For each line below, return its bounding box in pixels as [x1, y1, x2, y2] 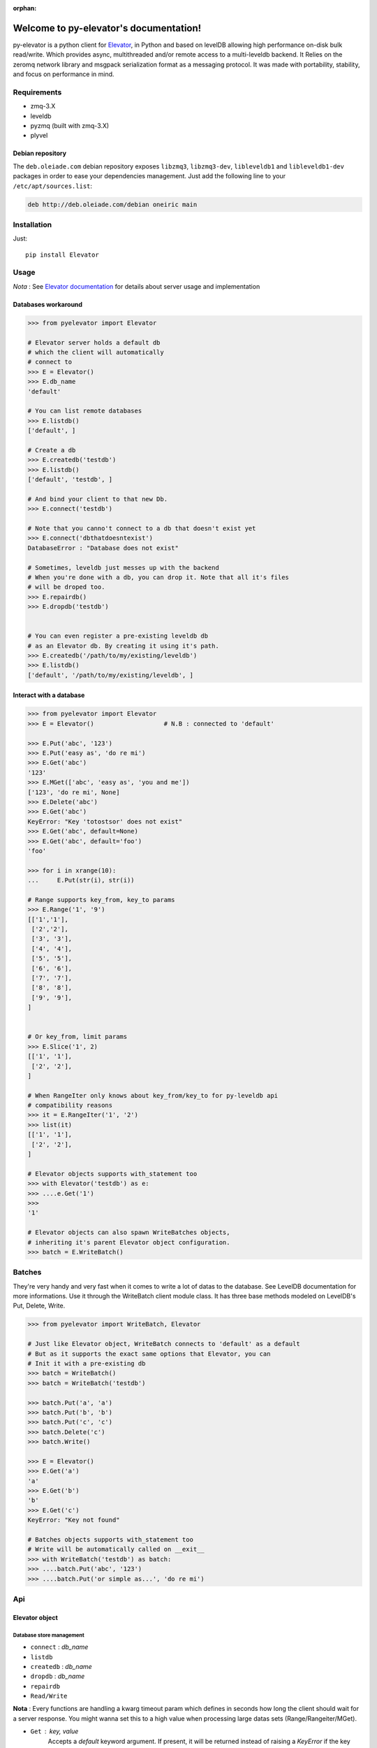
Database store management [13, 1631, 84, 1639]
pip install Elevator [25, 250, 99, 259]
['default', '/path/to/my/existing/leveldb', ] [27, 671, 193, 679]
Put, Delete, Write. [13, 1301, 66, 1310]
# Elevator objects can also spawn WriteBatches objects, [27, 1228, 230, 1237]
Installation [13, 220, 52, 229]
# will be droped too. [27, 583, 105, 591]
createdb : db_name [30, 1662, 92, 1670]
